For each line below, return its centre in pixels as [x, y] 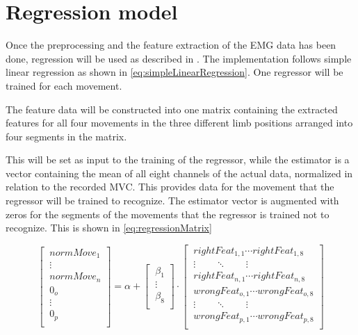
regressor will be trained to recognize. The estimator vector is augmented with [172, 201]
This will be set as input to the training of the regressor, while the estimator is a [178, 160]
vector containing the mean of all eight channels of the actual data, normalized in [179, 173]
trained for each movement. [64, 85]
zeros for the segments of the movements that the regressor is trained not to [168, 214]
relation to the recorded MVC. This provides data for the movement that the [170, 187]
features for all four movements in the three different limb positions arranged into [179, 123]
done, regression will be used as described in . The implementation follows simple [179, 58]
